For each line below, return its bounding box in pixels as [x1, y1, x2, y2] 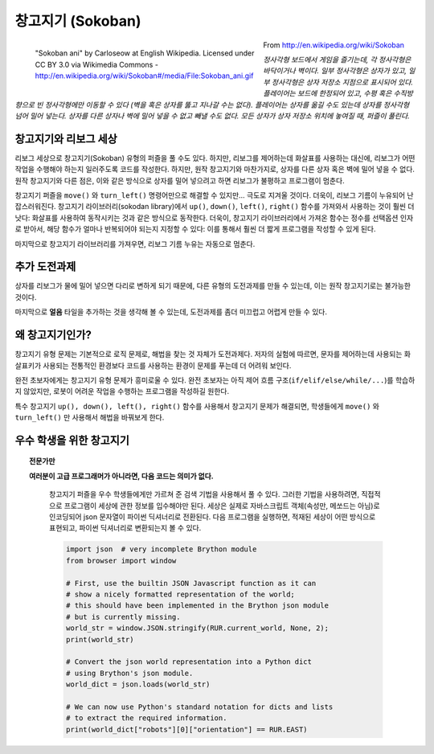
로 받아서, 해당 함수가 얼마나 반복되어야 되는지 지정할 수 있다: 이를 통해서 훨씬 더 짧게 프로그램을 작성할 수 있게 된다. [14, 224, 377, 234]
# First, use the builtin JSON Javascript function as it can [65, 579, 317, 588]
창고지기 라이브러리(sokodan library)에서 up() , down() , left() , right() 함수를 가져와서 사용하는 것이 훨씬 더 [57, 202, 415, 211]
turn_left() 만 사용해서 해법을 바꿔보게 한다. [14, 412, 165, 422]
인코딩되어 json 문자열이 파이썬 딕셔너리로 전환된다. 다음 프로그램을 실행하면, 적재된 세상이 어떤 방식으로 [49, 512, 376, 522]
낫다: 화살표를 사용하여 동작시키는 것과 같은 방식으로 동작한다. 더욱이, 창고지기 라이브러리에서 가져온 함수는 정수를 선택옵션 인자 [14, 213, 414, 223]
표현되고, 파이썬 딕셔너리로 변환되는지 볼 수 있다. [49, 523, 202, 533]
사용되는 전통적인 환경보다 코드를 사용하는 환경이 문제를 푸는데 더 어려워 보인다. [43, 360, 292, 370]
